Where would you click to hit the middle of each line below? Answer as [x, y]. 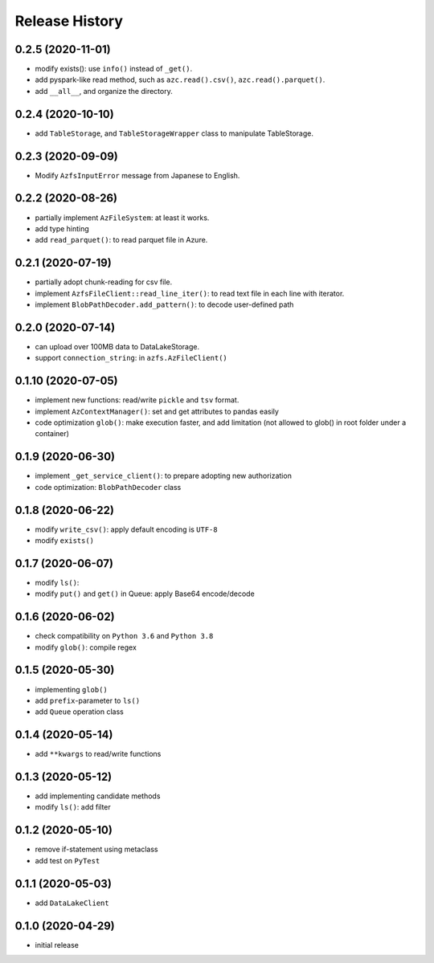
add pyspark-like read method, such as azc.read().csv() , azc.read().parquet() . [180, 80]
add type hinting [62, 228]
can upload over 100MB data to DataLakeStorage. [117, 346]
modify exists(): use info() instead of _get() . [114, 69]
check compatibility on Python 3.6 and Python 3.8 [124, 636]
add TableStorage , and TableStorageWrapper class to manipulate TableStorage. [174, 133]
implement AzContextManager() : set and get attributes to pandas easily [157, 411]
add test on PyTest [68, 860]
